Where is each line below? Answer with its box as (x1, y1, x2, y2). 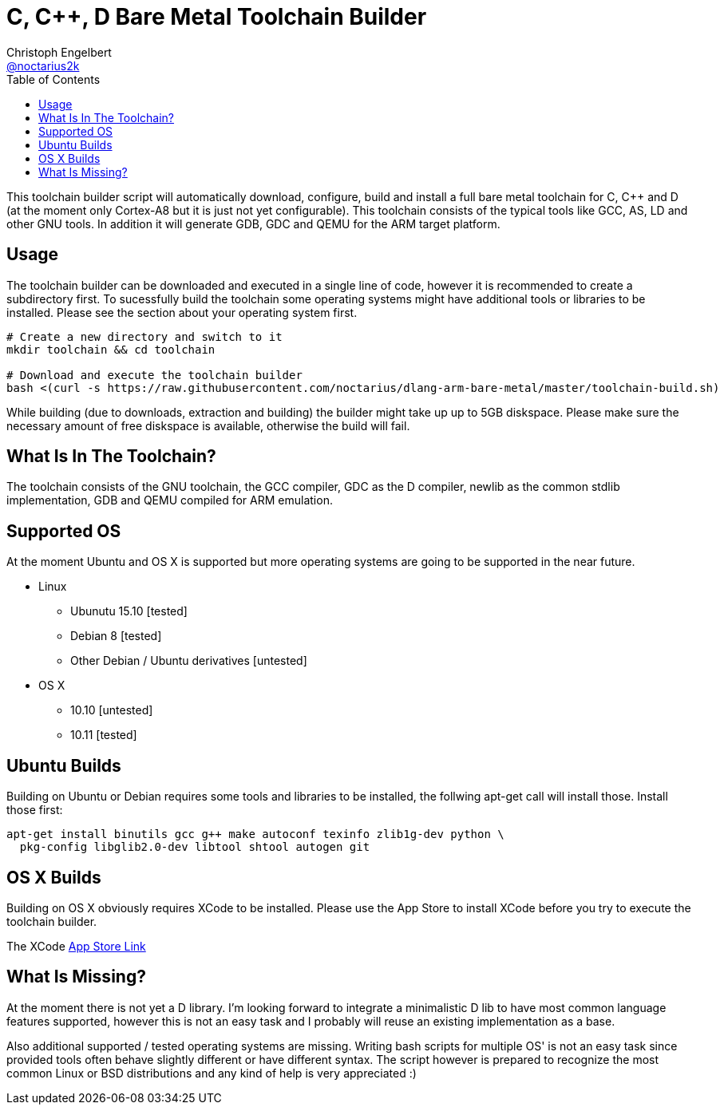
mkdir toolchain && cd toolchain (6, 342, 216, 356)
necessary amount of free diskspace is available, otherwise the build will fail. (6, 418, 410, 433)
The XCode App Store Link (6, 939, 146, 953)
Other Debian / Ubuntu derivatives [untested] (70, 654, 307, 668)
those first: (6, 803, 63, 817)
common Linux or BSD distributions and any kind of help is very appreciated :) (6, 1066, 417, 1080)
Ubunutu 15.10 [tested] (70, 604, 188, 619)
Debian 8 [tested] (70, 629, 162, 643)
